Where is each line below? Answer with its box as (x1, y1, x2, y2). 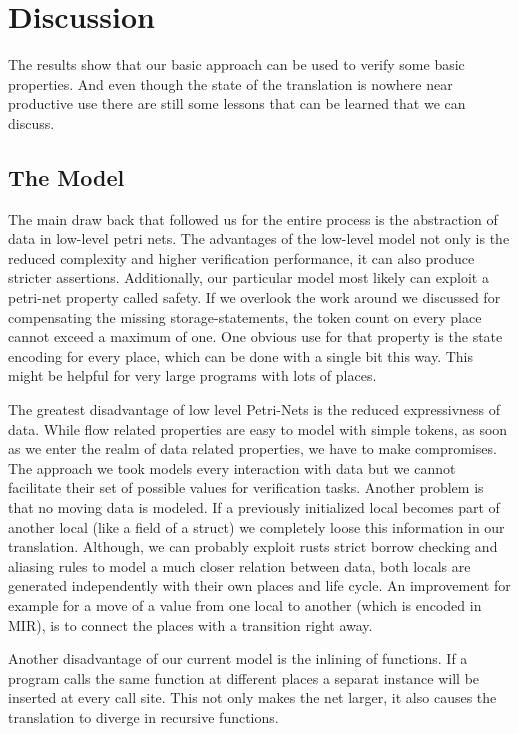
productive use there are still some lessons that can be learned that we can (8, 93, 466, 114)
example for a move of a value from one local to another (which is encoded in (8, 594, 482, 615)
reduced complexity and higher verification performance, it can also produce (8, 247, 475, 268)
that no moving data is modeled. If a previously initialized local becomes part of (8, 497, 500, 518)
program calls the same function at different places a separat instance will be (8, 667, 480, 688)
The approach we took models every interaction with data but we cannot (8, 457, 456, 478)
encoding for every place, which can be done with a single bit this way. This (8, 345, 474, 366)
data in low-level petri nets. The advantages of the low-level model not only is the (8, 228, 510, 249)
